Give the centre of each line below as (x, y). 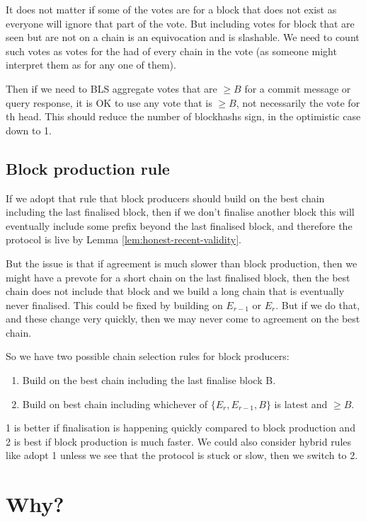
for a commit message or (298, 88)
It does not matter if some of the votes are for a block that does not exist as (171, 9)
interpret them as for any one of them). (91, 65)
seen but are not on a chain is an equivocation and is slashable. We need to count (183, 37)
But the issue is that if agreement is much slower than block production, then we (182, 263)
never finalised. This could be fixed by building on (114, 304)
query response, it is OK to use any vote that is (109, 102)
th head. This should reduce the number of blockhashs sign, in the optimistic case (183, 116)
